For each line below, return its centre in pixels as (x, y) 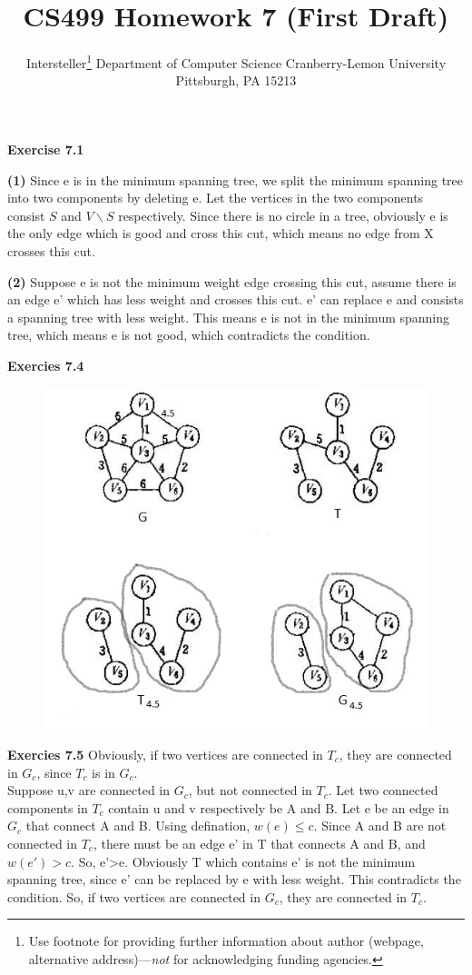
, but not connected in (250, 790)
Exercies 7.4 (46, 365)
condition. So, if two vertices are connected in (134, 896)
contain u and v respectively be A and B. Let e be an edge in (279, 807)
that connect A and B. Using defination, (138, 826)
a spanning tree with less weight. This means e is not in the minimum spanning (229, 317)
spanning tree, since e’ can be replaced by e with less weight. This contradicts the (234, 879)
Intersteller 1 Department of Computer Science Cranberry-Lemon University (236, 61)
